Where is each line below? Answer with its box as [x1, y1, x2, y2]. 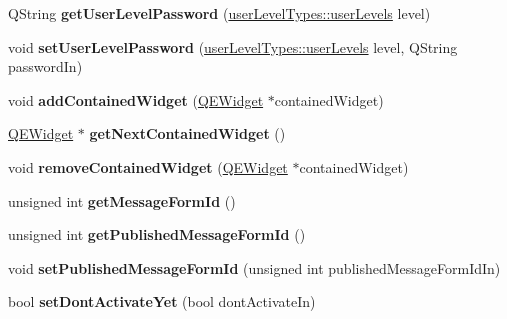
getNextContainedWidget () [89, 123, 286, 144]
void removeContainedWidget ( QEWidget [8, 156, 288, 177]
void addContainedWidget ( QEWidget [8, 89, 264, 110]
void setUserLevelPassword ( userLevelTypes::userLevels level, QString [8, 36, 458, 57]
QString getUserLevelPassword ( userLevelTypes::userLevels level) [8, 3, 431, 23]
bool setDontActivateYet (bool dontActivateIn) [8, 291, 316, 312]
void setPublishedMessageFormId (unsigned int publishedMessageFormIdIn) [8, 257, 501, 278]
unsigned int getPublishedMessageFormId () [8, 224, 306, 245]
